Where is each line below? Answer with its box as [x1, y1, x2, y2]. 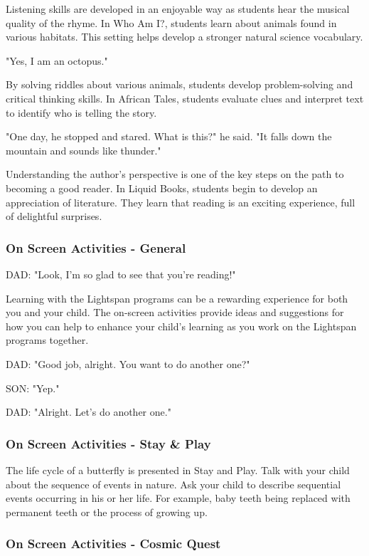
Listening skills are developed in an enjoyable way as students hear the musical [6, 1, 350, 16]
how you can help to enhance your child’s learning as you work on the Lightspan [6, 318, 357, 333]
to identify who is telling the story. [6, 105, 157, 120]
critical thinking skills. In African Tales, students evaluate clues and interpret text [6, 90, 364, 105]
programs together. [6, 332, 89, 347]
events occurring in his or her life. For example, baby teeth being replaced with [6, 491, 351, 505]
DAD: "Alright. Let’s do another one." [6, 404, 171, 419]
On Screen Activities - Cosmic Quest [6, 535, 221, 552]
